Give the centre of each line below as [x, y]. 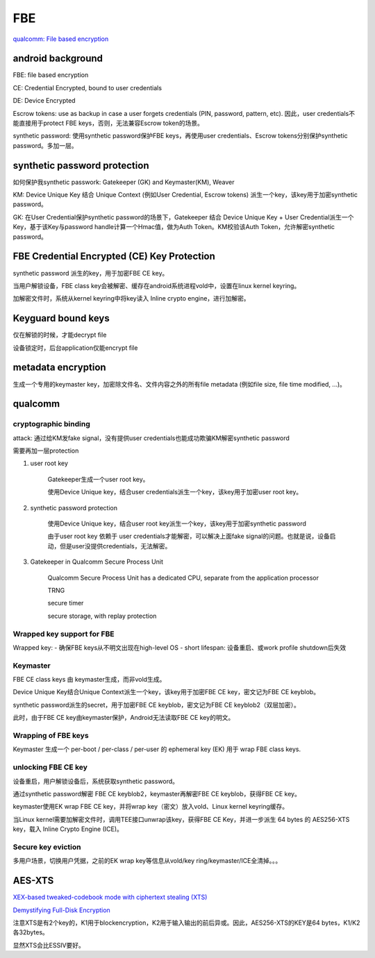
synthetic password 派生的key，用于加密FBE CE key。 [91, 273]
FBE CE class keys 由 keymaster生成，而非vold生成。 [89, 680]
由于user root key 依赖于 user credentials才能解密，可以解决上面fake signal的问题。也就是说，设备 [189, 536]
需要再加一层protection [46, 451]
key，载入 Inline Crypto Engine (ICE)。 [68, 829]
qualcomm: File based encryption [61, 39]
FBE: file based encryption [51, 75]
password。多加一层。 [45, 145]
